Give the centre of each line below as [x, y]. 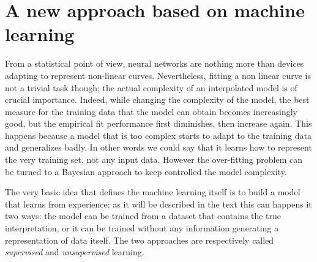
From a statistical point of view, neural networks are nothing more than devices [155, 63]
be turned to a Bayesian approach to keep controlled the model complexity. [146, 171]
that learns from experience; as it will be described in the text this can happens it [158, 204]
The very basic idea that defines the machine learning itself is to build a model [153, 192]
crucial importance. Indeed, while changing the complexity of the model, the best [157, 99]
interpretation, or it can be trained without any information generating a [142, 228]
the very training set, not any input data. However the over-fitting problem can [154, 159]
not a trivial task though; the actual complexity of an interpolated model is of [151, 87]
